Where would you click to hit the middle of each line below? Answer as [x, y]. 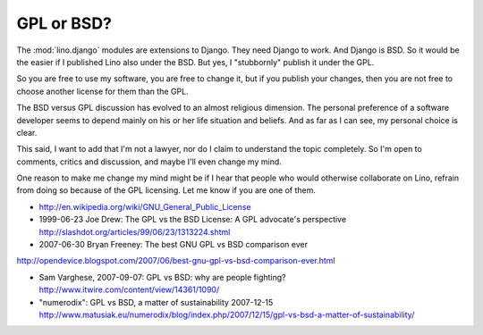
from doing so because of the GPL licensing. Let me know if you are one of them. [166, 190]
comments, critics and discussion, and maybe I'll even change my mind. [149, 162]
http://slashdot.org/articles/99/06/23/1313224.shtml [135, 231]
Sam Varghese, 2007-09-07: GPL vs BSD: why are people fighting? [162, 277]
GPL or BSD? [64, 23]
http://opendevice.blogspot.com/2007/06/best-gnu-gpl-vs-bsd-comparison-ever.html [176, 261]
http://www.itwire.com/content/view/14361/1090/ [129, 289]
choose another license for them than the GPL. [102, 91]
